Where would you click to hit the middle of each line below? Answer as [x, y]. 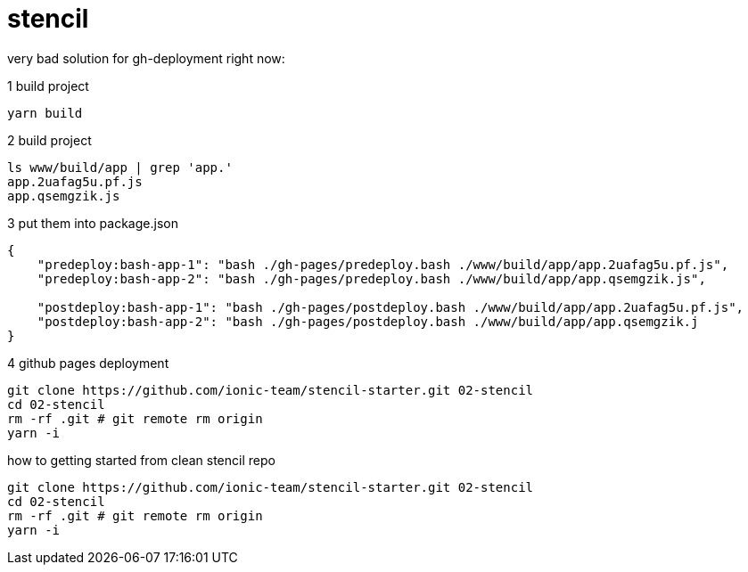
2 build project [49, 140]
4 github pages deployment [88, 363]
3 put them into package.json [93, 223]
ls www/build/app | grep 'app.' [120, 167]
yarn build [45, 113]
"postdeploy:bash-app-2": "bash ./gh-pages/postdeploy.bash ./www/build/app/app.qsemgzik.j [368, 321]
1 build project [48, 86]
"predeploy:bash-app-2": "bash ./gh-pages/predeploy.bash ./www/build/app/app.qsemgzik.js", [371, 278]
